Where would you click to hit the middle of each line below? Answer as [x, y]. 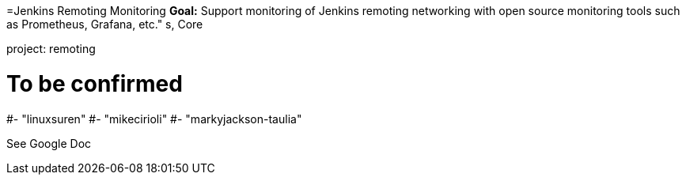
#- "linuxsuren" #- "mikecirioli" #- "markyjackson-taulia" [154, 119]
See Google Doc [49, 143]
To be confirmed [95, 83]
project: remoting [51, 49]
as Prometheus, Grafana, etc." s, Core [105, 24]
